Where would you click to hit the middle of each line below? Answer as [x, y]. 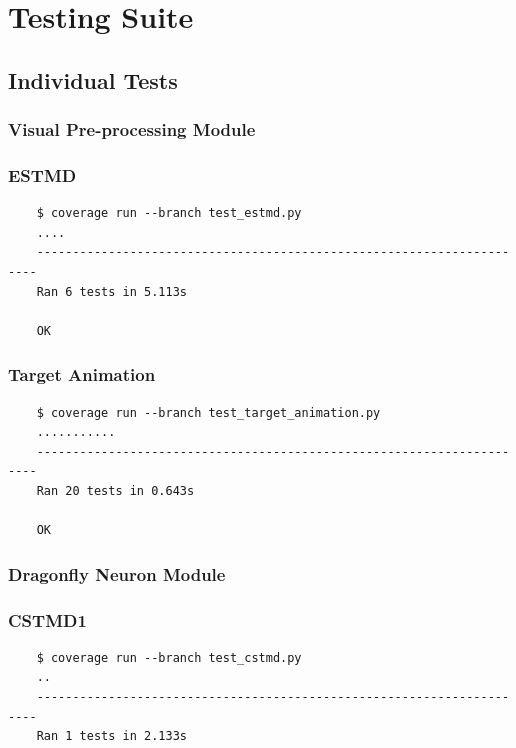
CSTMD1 [47, 619]
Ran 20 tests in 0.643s [115, 490]
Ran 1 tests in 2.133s [111, 736]
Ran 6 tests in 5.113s [111, 291]
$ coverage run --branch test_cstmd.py [169, 657]
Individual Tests [93, 79]
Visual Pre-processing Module [132, 129]
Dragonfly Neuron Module [117, 573]
